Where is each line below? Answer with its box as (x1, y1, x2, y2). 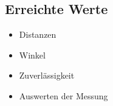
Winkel (19, 48, 46, 61)
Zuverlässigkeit (19, 69, 75, 82)
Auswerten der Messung (19, 89, 108, 102)
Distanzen (19, 28, 56, 41)
